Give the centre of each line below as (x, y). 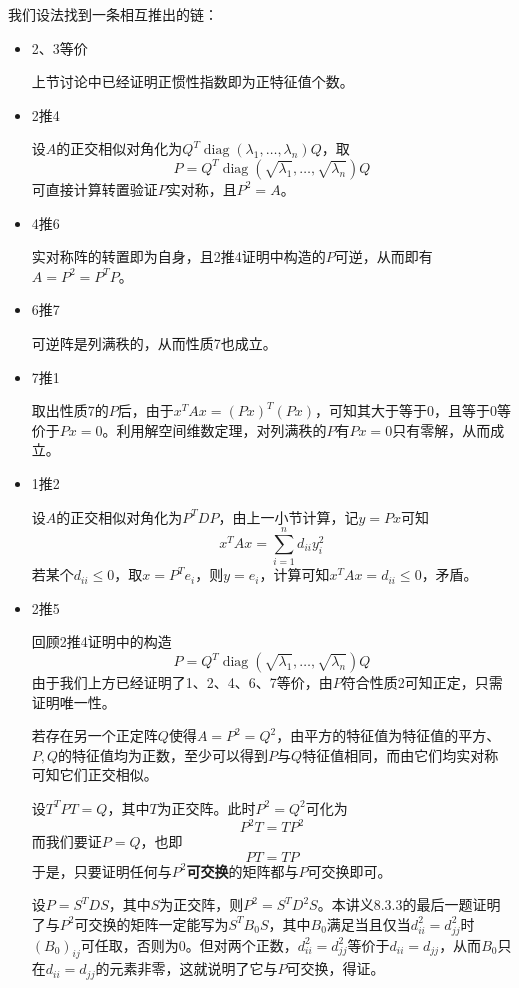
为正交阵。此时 (206, 807)
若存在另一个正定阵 (94, 735)
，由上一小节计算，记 (288, 516)
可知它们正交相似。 (94, 774)
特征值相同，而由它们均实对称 (400, 754)
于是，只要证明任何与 (101, 870)
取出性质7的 (70, 410)
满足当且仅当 (368, 923)
